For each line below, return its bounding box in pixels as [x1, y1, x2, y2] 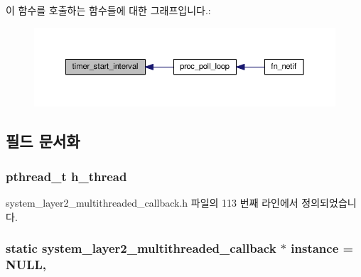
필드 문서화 [6, 130, 80, 152]
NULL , [6, 256, 47, 273]
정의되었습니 [301, 195, 357, 210]
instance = [291, 239, 354, 257]
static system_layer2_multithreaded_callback [6, 239, 276, 257]
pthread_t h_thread [6, 167, 127, 185]
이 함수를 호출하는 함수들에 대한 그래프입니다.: [6, 3, 211, 17]
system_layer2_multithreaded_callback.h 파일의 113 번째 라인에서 [6, 195, 298, 210]
